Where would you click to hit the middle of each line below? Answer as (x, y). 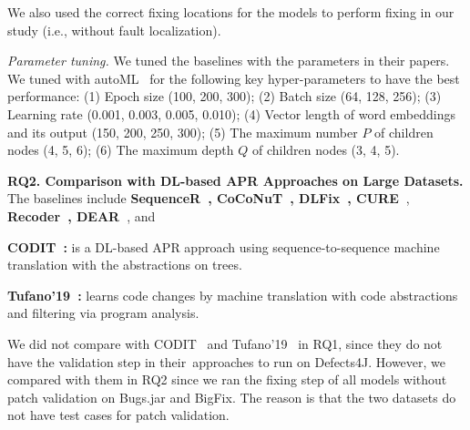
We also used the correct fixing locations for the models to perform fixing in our (231, 12)
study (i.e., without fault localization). (114, 30)
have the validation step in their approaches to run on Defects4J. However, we (227, 361)
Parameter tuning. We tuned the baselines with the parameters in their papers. (229, 61)
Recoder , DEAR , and (82, 215)
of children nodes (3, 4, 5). (326, 150)
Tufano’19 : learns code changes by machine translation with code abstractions (233, 295)
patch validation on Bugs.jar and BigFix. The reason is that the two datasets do (232, 397)
